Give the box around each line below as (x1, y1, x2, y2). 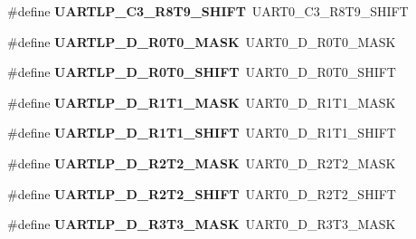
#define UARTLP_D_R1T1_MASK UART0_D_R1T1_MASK (7, 92, 396, 111)
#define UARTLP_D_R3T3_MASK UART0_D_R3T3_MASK (7, 215, 396, 234)
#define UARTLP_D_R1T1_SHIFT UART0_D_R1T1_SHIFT (7, 123, 396, 142)
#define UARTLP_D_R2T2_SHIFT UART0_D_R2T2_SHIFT (7, 184, 396, 203)
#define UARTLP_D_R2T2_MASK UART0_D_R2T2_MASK (7, 153, 396, 172)
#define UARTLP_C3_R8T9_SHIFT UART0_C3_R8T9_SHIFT (7, 2, 409, 20)
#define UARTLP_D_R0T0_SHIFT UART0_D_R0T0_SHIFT (7, 62, 396, 81)
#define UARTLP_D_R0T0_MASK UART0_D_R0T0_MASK (7, 32, 396, 51)
